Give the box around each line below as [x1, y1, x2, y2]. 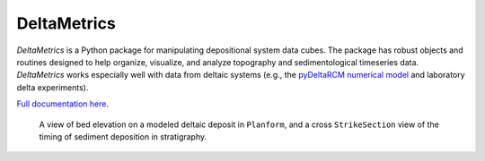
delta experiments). [16, 81, 89, 93]
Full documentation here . [16, 98, 110, 109]
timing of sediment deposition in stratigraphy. [39, 131, 207, 142]
